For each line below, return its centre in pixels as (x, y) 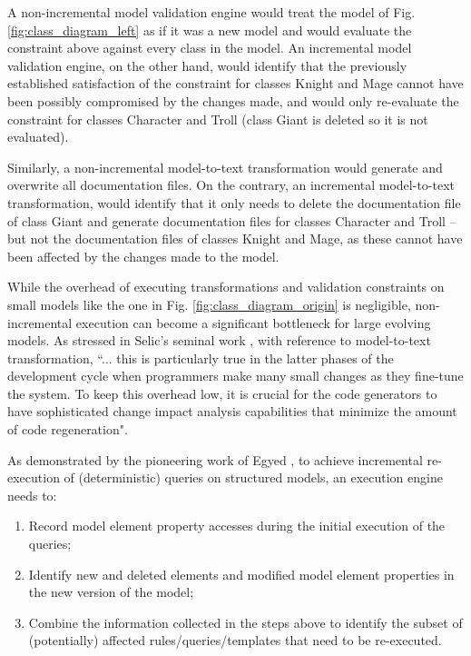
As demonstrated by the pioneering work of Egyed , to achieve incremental (215, 459)
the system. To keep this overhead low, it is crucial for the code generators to (222, 393)
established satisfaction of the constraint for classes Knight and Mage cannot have (235, 83)
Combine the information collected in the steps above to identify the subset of (245, 622)
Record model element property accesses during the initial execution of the (237, 526)
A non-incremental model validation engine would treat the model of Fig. (211, 12)
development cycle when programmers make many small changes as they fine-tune (235, 376)
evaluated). (38, 137)
